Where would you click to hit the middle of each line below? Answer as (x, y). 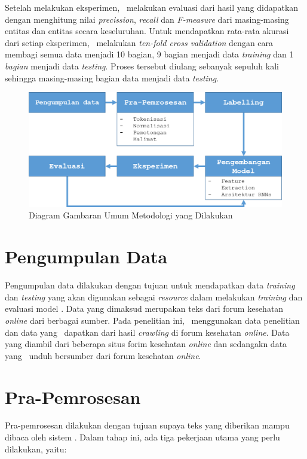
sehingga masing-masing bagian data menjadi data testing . (112, 77)
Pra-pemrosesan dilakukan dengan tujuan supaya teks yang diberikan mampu (147, 425)
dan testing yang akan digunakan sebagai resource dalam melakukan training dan (154, 297)
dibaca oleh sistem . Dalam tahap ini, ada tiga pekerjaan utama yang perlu (142, 437)
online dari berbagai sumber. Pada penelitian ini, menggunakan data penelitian (152, 320)
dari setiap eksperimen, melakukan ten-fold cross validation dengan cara (139, 42)
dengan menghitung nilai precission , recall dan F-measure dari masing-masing (147, 19)
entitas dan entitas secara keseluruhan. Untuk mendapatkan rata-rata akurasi (147, 31)
